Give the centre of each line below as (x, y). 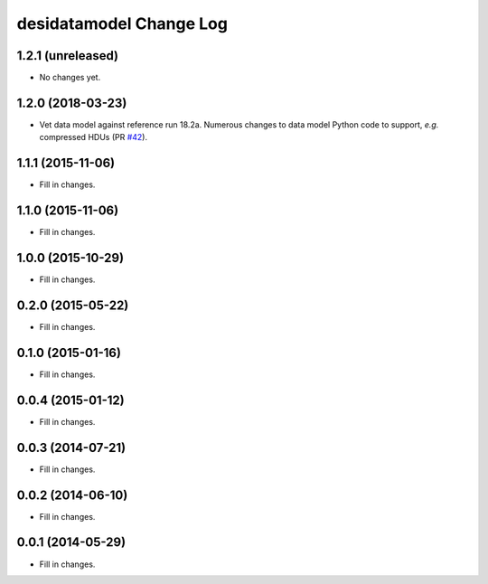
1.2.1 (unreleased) (68, 56)
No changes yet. (70, 78)
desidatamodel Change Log (122, 24)
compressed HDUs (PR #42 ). (94, 137)
